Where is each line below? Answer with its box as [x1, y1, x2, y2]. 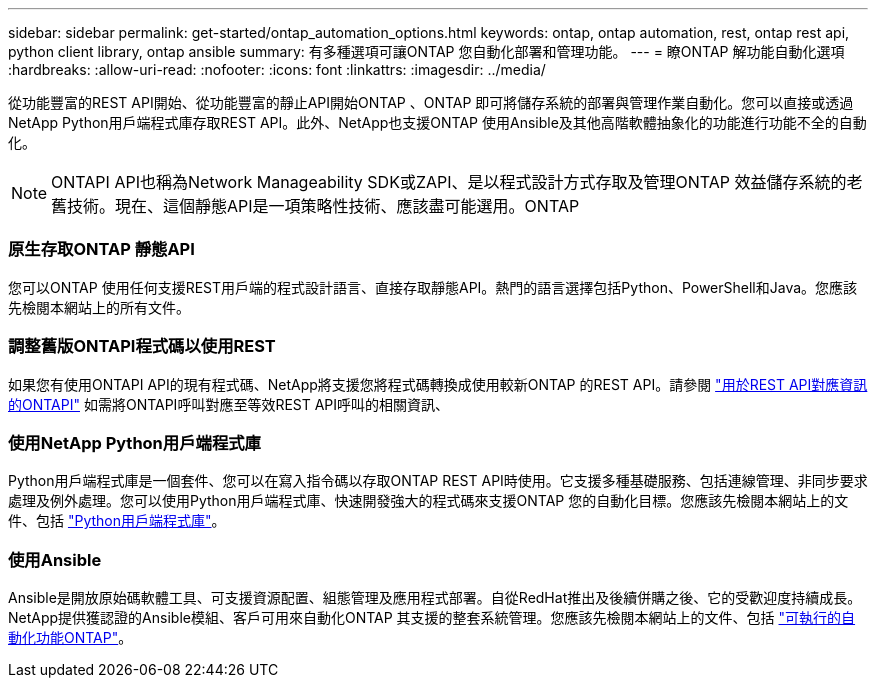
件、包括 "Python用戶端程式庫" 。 [8, 512, 226, 530]
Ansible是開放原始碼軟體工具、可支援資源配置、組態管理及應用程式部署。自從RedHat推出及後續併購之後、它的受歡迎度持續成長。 [8, 589, 862, 606]
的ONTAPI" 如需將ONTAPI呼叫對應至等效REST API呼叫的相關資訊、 [8, 395, 450, 413]
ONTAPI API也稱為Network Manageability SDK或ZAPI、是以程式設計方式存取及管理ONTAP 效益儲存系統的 [51, 172, 847, 192]
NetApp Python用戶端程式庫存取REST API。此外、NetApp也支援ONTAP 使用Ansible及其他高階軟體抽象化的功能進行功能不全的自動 [8, 114, 867, 131]
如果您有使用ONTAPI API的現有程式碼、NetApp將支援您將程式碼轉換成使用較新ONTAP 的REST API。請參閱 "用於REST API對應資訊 [8, 375, 868, 393]
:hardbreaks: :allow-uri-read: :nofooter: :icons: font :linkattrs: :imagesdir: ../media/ [8, 61, 546, 78]
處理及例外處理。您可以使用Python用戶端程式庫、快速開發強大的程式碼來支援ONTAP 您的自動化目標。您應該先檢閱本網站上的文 [8, 492, 849, 510]
